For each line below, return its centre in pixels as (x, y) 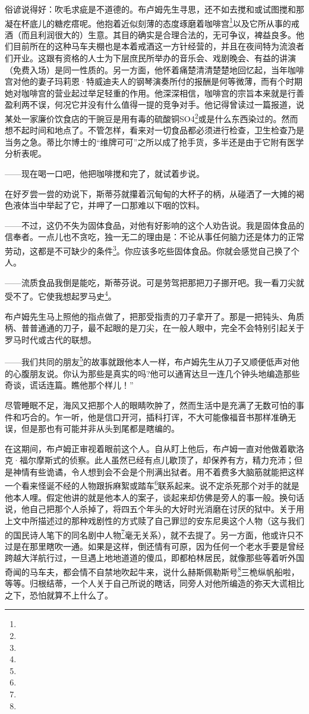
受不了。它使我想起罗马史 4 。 (61, 295)
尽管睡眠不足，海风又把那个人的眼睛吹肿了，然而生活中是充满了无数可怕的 (150, 405)
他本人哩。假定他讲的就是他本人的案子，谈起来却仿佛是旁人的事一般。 (142, 497)
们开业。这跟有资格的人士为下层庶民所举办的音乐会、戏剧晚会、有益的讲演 (150, 58)
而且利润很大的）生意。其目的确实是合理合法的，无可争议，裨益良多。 (158, 34)
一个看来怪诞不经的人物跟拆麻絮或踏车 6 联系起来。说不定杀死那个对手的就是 (152, 485)
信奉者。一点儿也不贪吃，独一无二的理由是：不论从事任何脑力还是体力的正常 (154, 237)
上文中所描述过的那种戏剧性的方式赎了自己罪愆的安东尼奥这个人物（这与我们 (154, 520)
